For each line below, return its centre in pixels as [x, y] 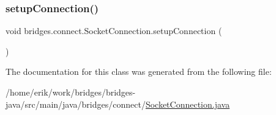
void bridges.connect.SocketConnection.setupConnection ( [114, 31]
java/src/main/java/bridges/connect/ [76, 104]
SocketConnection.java [188, 104]
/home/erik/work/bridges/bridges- [71, 92]
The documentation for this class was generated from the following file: [139, 71]
